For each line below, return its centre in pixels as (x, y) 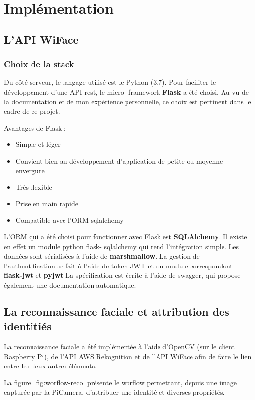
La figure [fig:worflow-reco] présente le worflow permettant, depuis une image (121, 382)
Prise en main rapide (47, 203)
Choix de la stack (39, 64)
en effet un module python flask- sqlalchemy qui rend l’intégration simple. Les (121, 246)
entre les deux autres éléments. (50, 366)
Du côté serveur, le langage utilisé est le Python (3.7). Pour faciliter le (110, 82)
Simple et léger (38, 144)
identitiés (28, 326)
